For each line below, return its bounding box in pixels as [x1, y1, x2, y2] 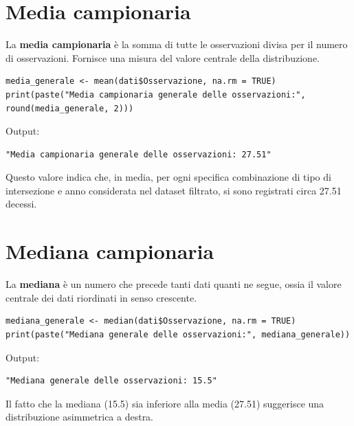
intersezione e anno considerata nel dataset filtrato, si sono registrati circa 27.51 [5, 183, 342, 197]
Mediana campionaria [5, 237, 214, 265]
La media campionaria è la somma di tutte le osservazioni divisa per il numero [5, 37, 348, 52]
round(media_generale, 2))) [5, 103, 134, 113]
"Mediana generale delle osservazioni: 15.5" [5, 376, 217, 386]
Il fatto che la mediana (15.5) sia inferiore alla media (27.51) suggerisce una [5, 396, 324, 410]
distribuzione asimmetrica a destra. [5, 410, 154, 424]
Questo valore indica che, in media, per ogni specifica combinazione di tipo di [5, 170, 331, 184]
